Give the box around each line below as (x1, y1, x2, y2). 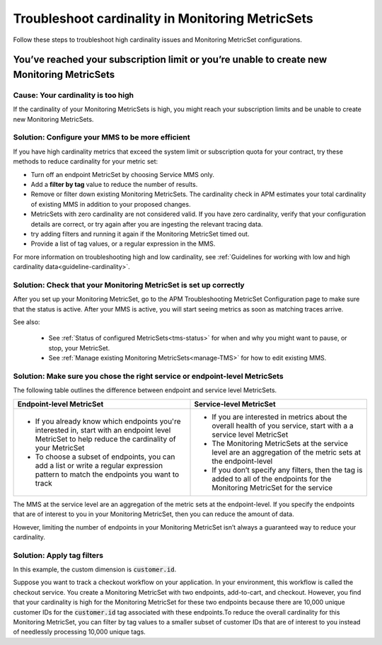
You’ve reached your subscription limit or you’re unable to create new (13, 54, 328, 66)
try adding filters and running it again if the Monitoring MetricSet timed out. (30, 229, 250, 238)
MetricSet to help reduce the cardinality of (35, 434, 176, 444)
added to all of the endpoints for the (212, 474, 332, 484)
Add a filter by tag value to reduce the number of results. (30, 181, 198, 188)
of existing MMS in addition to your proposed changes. (30, 200, 191, 208)
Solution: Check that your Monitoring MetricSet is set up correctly (13, 280, 245, 290)
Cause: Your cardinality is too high (13, 90, 134, 100)
